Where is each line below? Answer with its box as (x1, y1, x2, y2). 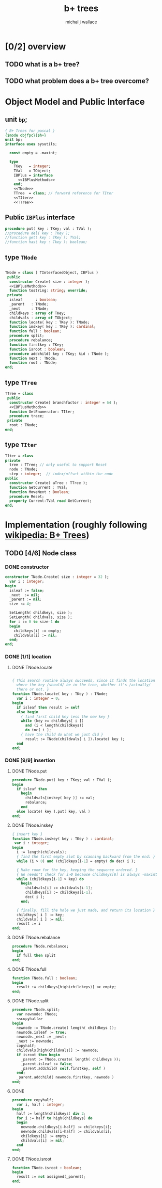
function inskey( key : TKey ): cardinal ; (9, 324, 96, 329)
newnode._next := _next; (16, 1034, 67, 1039)
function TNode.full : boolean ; (12, 976, 77, 980)
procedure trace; (9, 414, 44, 418)
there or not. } (16, 687, 49, 692)
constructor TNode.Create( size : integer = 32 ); (5, 575, 109, 579)
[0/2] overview (5, 41, 66, 52)
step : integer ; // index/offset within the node (9, 471, 114, 477)
